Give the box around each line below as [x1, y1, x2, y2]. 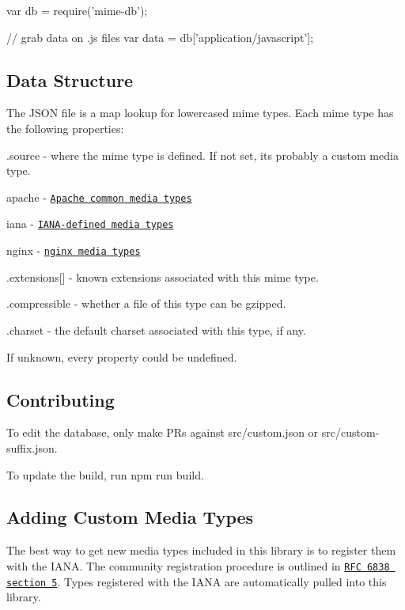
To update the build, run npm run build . [6, 466, 204, 483]
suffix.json [6, 439, 55, 456]
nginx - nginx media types [6, 242, 141, 259]
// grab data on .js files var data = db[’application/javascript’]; [6, 28, 314, 45]
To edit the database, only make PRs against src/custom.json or [6, 424, 319, 441]
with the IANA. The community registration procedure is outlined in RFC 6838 [6, 557, 390, 574]
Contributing [6, 387, 115, 411]
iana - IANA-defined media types [6, 215, 174, 232]
